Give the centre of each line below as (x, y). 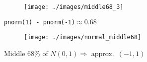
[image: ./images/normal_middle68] (83, 37)
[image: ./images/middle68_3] (74, 7)
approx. (103, 53)
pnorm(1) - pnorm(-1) (40, 22)
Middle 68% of (26, 53)
